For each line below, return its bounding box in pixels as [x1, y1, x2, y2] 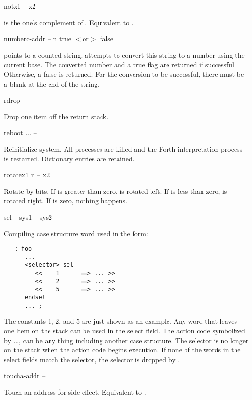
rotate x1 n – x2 [4, 170, 50, 180]
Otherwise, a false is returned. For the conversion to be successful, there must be [4, 69, 244, 79]
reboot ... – [4, 127, 37, 138]
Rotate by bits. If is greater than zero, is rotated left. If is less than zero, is [4, 186, 227, 196]
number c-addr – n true [4, 34, 71, 44]
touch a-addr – [4, 370, 46, 381]
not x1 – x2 [4, 1, 36, 11]
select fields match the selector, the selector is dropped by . [4, 354, 180, 364]
